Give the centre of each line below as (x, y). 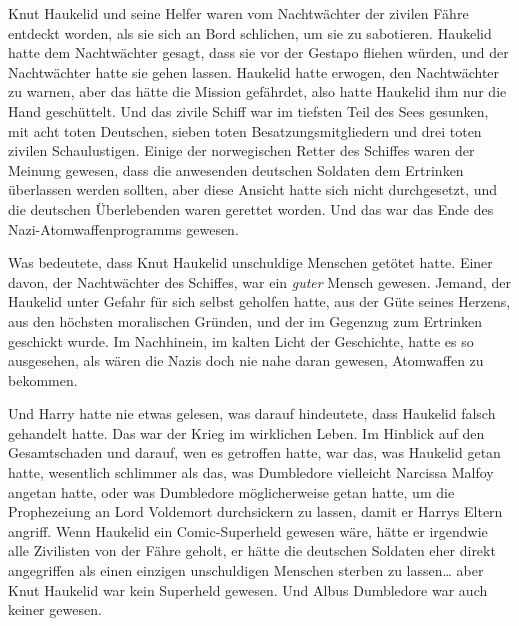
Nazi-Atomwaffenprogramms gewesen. (123, 228)
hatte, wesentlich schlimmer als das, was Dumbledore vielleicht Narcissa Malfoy (251, 472)
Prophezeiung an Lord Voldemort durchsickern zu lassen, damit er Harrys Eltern (255, 511)
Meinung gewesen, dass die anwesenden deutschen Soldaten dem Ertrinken (236, 169)
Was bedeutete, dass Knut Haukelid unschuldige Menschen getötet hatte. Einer (250, 262)
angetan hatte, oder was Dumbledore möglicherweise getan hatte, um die (231, 491)
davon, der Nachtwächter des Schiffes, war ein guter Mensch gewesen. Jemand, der (259, 281)
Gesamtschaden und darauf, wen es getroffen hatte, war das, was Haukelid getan (254, 452)
